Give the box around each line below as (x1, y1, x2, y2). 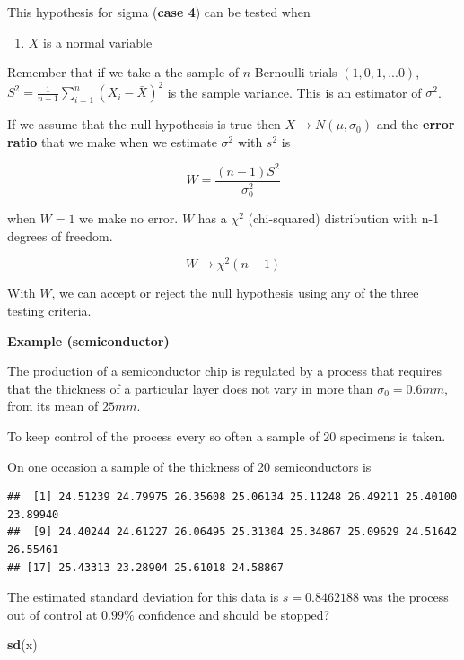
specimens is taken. (339, 426, 446, 445)
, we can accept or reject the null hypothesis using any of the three (51, 283, 419, 302)
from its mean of (7, 396, 99, 415)
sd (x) (7, 635, 38, 654)
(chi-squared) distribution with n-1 (248, 209, 440, 228)
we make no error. (79, 209, 179, 228)
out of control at (7, 604, 98, 623)
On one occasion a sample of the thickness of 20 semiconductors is (7, 456, 372, 475)
